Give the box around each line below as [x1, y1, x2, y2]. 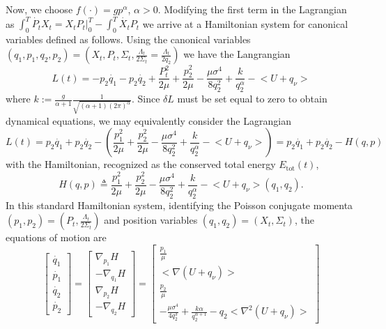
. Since [131, 91, 160, 106]
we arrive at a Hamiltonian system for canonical [142, 16, 348, 31]
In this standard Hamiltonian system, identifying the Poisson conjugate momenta [6, 197, 353, 212]
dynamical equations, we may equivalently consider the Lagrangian [6, 113, 291, 128]
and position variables [104, 213, 198, 227]
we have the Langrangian [183, 47, 291, 61]
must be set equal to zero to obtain [177, 91, 327, 106]
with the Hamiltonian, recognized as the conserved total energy [6, 157, 276, 171]
